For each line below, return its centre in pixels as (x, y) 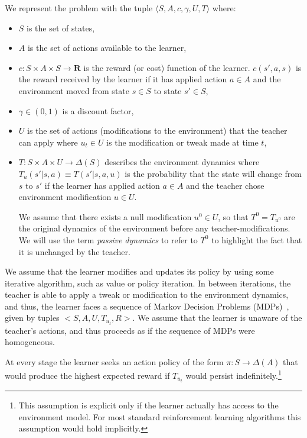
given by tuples (32, 318)
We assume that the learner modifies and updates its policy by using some (139, 271)
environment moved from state (74, 90)
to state (168, 90)
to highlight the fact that (257, 239)
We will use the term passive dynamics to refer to (108, 239)
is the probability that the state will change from (213, 173)
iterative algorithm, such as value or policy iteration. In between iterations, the (148, 283)
